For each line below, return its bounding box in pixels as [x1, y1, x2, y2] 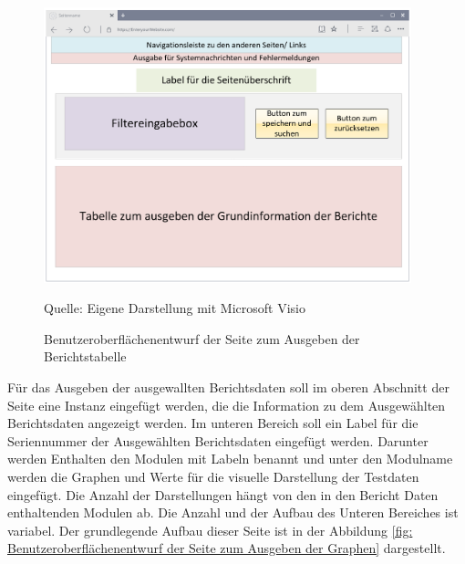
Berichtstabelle [44, 347, 127, 366]
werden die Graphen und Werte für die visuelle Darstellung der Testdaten [7, 467, 419, 486]
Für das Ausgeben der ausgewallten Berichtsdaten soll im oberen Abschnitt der [7, 378, 449, 397]
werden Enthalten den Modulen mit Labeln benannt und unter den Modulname [7, 449, 453, 468]
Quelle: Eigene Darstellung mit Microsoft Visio [44, 298, 305, 318]
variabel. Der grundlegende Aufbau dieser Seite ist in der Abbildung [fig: [7, 520, 413, 539]
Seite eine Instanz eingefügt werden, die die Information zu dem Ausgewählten [7, 395, 446, 414]
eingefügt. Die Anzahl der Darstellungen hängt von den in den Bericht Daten [7, 485, 439, 504]
